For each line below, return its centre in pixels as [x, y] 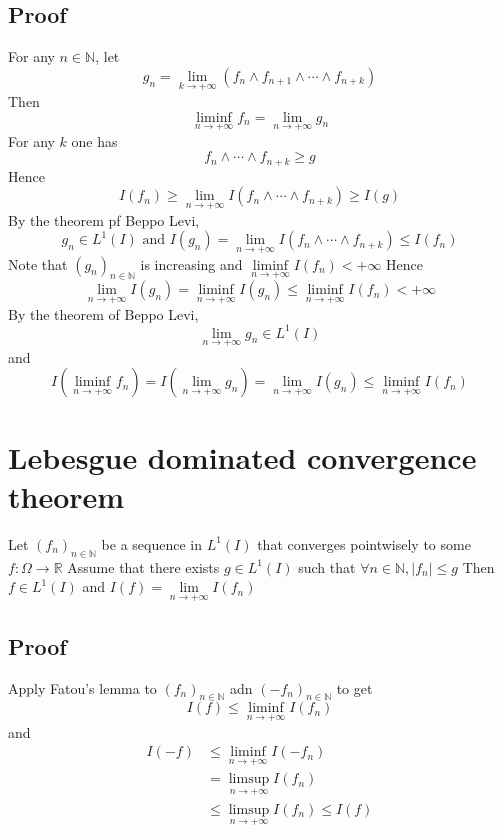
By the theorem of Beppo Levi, [103, 313]
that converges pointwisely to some [364, 543]
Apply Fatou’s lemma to [82, 687]
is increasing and [191, 263]
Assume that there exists [143, 566]
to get [354, 687]
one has [94, 140]
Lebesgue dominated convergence [242, 456]
